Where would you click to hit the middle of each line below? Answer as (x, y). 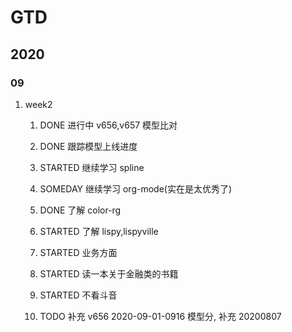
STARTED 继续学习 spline (92, 167)
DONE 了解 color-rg (80, 210)
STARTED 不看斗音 (78, 295)
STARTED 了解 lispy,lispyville (99, 231)
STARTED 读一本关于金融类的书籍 (109, 273)
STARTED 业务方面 (78, 252)
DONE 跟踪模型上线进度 (88, 146)
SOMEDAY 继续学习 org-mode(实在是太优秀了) (136, 188)
